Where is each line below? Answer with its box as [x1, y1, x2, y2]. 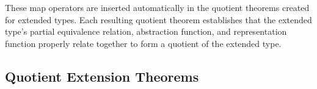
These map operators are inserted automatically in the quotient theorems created [5, 1, 310, 13]
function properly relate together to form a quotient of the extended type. [5, 37, 282, 49]
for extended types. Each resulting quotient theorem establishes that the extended [5, 13, 312, 26]
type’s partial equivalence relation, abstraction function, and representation [5, 25, 287, 38]
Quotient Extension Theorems [5, 66, 199, 85]
